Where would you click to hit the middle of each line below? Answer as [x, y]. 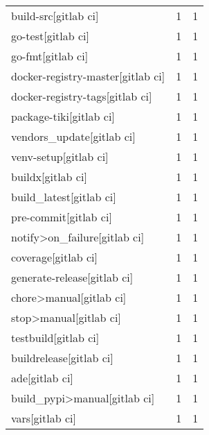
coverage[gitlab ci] [54, 257]
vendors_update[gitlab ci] [73, 136]
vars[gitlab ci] [44, 418]
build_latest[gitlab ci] [64, 197]
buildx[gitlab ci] [49, 177]
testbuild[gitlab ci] [55, 338]
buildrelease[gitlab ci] [62, 358]
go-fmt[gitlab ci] [50, 56]
